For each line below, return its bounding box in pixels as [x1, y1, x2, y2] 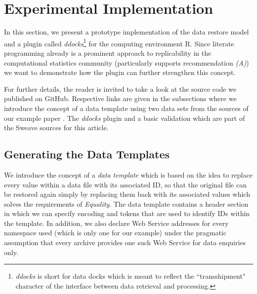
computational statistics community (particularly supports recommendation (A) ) [4, 57, 249, 68]
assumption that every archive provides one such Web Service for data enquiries [4, 237, 246, 248]
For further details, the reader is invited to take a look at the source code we [4, 83, 237, 94]
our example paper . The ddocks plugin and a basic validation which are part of [4, 112, 245, 123]
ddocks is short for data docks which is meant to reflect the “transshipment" [15, 271, 246, 281]
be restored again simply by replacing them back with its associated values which [4, 189, 250, 199]
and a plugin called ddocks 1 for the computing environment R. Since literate [4, 37, 234, 48]
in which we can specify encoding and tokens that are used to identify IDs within [4, 208, 250, 219]
